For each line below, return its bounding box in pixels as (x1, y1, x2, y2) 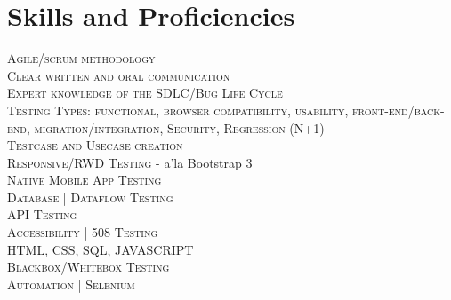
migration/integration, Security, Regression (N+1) (34, 118, 325, 137)
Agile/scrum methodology (7, 49, 156, 67)
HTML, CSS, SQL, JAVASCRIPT (7, 240, 194, 258)
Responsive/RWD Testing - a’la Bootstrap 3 (7, 153, 253, 171)
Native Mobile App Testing (7, 170, 162, 189)
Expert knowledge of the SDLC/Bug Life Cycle (7, 83, 283, 102)
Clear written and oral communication (7, 66, 230, 84)
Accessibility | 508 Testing (7, 223, 158, 241)
